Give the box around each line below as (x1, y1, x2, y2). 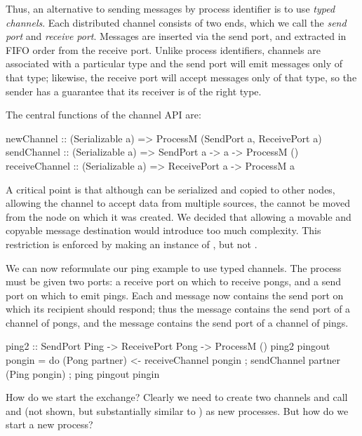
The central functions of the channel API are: (6, 107, 201, 122)
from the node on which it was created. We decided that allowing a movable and (6, 209, 351, 224)
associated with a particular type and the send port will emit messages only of (6, 56, 343, 71)
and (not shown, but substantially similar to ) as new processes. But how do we (6, 403, 349, 418)
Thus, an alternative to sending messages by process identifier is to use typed (6, 1, 335, 15)
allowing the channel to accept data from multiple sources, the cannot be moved (6, 196, 350, 210)
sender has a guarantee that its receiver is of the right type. (6, 83, 262, 98)
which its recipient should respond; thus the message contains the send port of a (6, 301, 351, 316)
